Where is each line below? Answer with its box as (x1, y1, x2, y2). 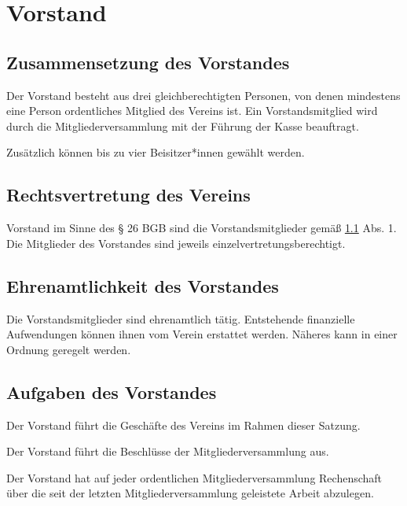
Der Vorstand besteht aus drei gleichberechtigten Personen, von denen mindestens (6, 87, 401, 103)
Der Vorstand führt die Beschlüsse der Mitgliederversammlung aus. (6, 443, 329, 460)
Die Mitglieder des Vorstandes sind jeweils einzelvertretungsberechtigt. (6, 235, 346, 251)
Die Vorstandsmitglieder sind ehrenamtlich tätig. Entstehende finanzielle (6, 310, 355, 327)
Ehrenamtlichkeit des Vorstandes (6, 273, 279, 297)
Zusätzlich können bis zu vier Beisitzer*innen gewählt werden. (6, 144, 305, 161)
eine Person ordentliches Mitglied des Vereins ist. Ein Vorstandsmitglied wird (6, 102, 378, 119)
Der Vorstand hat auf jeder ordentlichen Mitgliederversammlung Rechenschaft (6, 469, 383, 486)
